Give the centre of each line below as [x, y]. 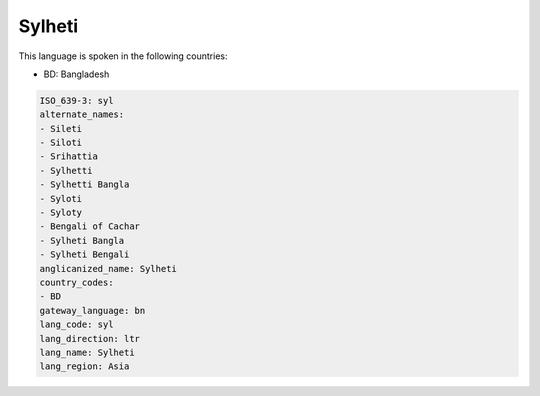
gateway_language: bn [92, 310]
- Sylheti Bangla [82, 240]
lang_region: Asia [84, 366]
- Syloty [61, 213]
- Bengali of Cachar [89, 226]
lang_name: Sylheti [87, 352]
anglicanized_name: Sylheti [108, 268]
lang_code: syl [76, 324]
